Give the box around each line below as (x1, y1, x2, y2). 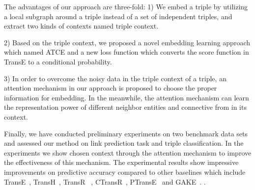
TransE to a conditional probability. (4, 56, 112, 66)
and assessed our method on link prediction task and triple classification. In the (4, 138, 244, 148)
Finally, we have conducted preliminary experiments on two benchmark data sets (4, 128, 248, 138)
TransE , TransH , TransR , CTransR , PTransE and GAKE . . (4, 176, 206, 187)
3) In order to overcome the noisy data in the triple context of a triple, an (4, 73, 227, 83)
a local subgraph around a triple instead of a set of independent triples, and (4, 11, 232, 21)
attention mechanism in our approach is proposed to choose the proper (4, 83, 217, 93)
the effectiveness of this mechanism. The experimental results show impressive (4, 157, 239, 167)
